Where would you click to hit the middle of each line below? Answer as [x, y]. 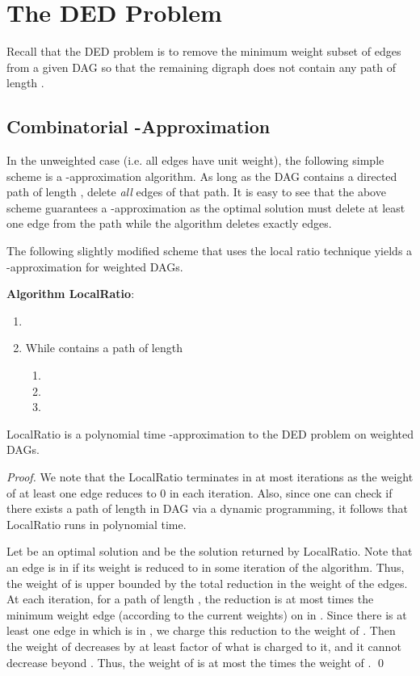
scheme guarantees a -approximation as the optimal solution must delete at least [206, 207]
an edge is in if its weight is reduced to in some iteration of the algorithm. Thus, [206, 567]
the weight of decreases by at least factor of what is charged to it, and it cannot [204, 646]
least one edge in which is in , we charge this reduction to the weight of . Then [201, 630]
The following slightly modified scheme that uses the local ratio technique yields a [210, 251]
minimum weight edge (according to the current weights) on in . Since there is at [207, 614]
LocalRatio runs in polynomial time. [97, 524]
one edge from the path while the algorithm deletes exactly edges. [169, 223]
